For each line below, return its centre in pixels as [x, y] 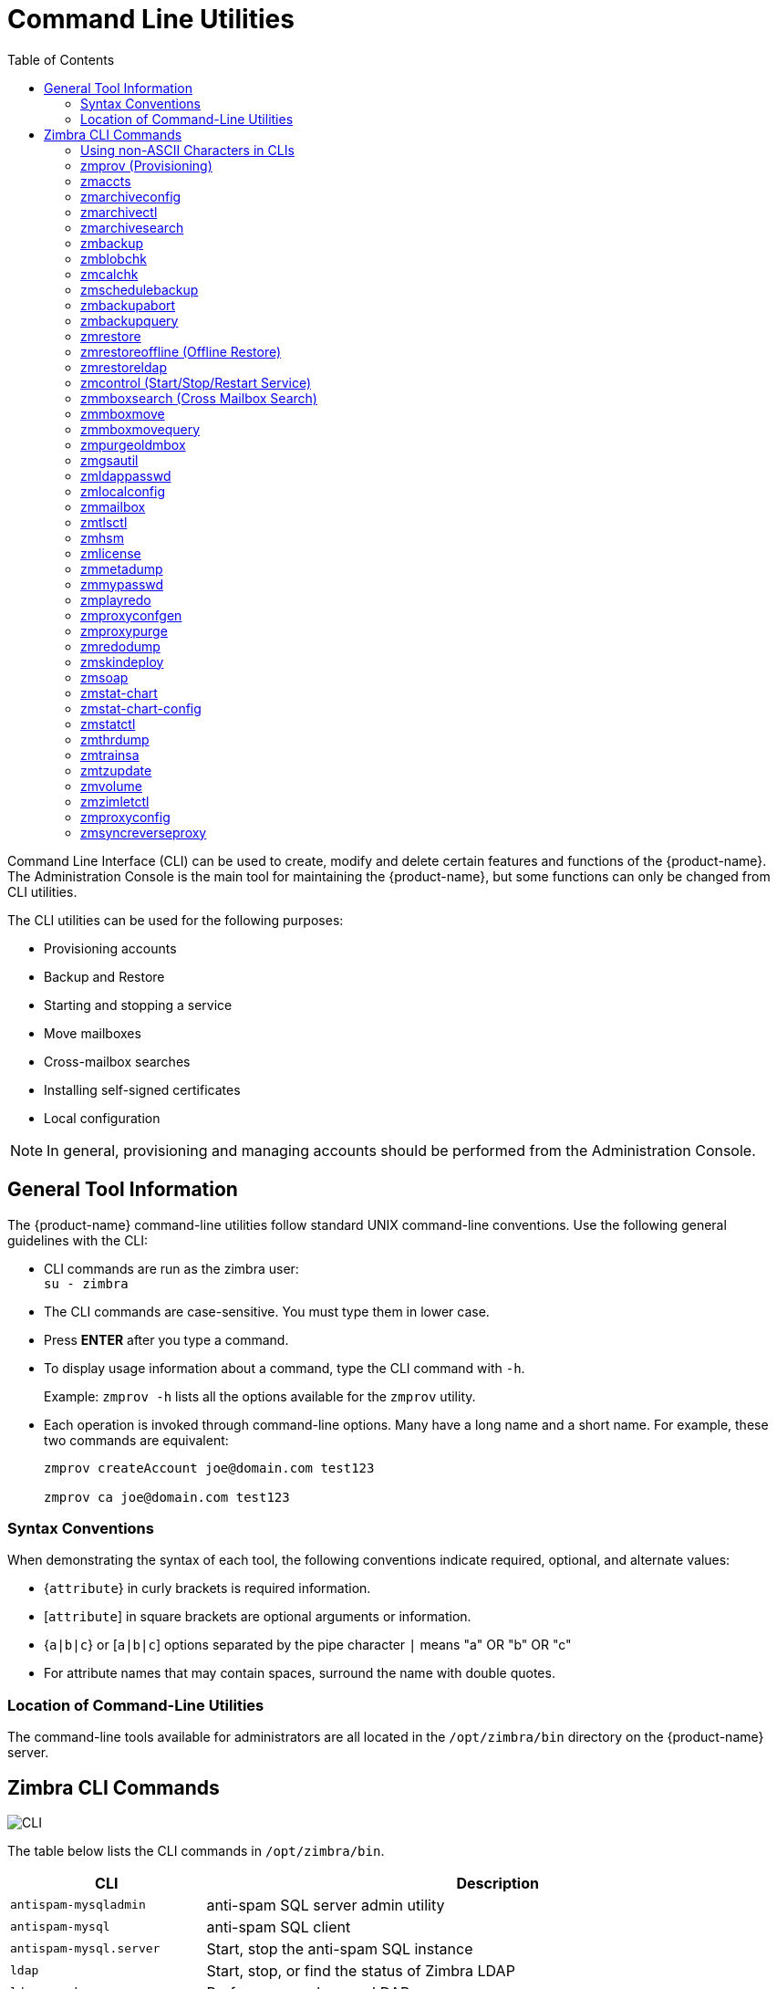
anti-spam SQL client [279, 1927]
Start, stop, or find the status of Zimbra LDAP [361, 1970]
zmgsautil [109, 460]
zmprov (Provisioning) [146, 165]
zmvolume [111, 786]
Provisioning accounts [110, 948]
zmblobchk [114, 258]
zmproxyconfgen [131, 615]
